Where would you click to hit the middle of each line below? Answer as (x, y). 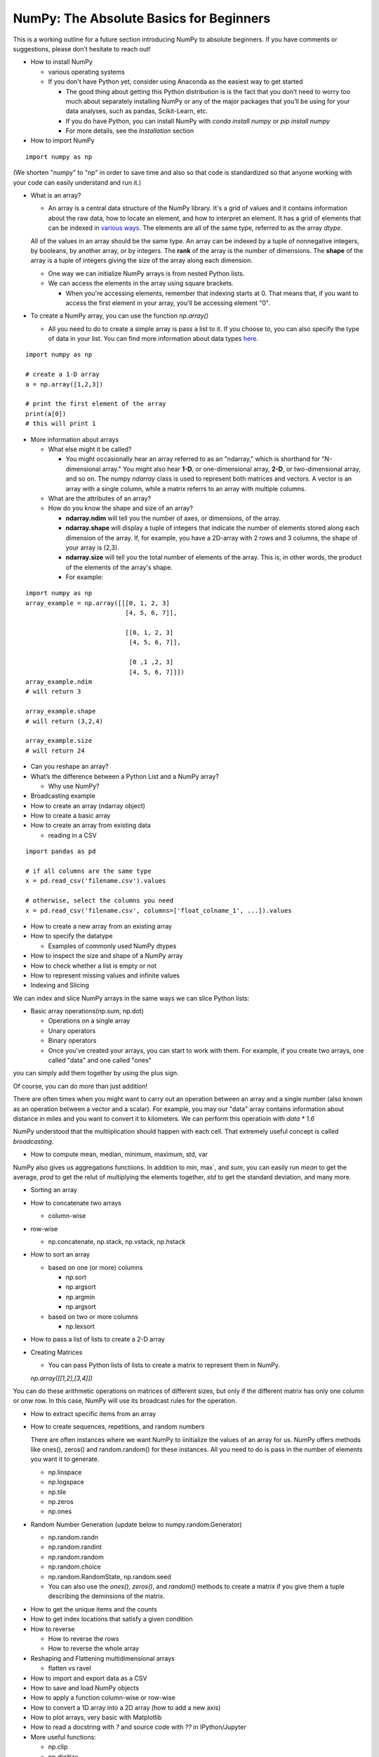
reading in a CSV (73, 835)
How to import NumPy (62, 141)
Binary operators (72, 1041)
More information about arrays (75, 439)
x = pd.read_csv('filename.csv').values (96, 881)
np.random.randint (75, 1547)
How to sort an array (60, 1254)
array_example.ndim (59, 681)
